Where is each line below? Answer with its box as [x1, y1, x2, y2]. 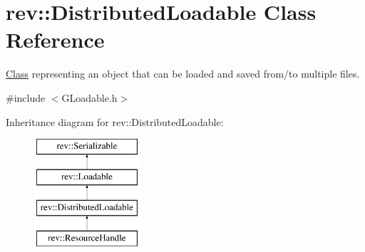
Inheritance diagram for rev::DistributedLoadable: [6, 114, 224, 129]
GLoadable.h [61, 90, 118, 105]
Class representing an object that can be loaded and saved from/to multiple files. [6, 66, 360, 81]
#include [6, 90, 46, 105]
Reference [6, 25, 105, 54]
